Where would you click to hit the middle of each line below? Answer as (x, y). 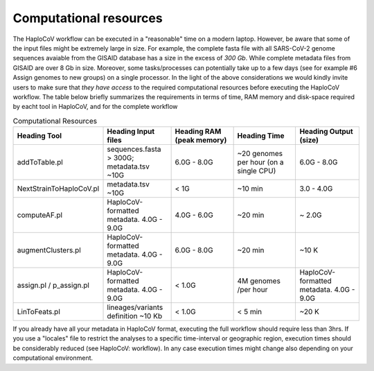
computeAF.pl (39, 215)
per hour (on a (260, 162)
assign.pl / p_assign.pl (53, 286)
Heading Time (261, 136)
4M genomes (259, 281)
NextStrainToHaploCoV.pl (58, 189)
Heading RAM (198, 132)
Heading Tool (39, 136)
